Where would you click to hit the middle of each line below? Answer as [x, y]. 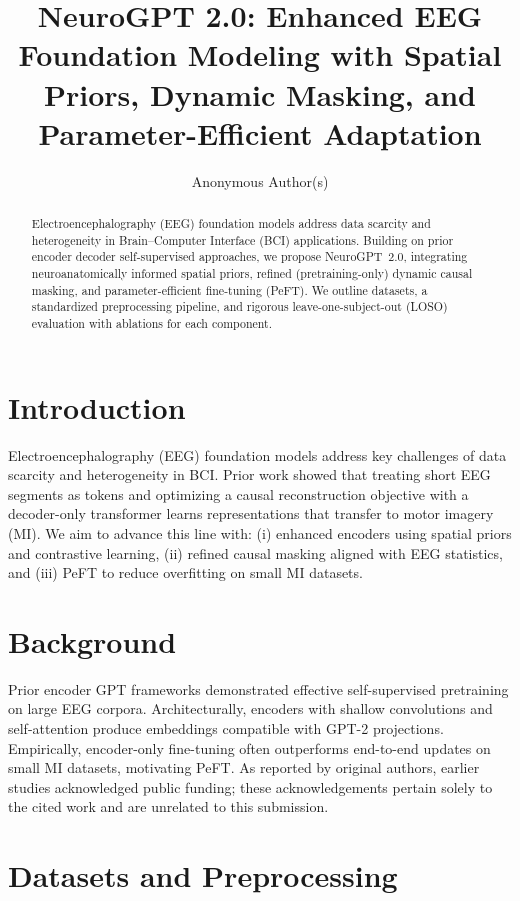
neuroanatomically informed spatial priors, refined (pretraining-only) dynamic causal [252, 273]
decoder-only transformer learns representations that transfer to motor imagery [251, 513]
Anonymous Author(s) [260, 180]
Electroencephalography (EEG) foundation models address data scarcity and [231, 223]
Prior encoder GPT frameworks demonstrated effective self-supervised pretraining [258, 688]
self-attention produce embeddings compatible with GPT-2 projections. [226, 728]
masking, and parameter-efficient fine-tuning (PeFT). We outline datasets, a [229, 289]
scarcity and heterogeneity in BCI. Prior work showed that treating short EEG [249, 474]
